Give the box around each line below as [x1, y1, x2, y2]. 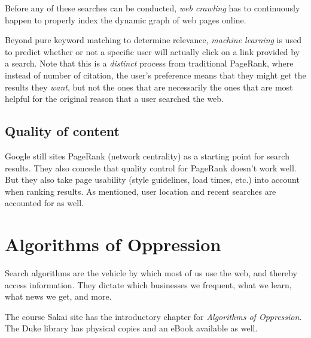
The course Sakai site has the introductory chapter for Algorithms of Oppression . [5, 310, 302, 322]
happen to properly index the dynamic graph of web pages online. [5, 13, 246, 26]
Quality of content [5, 122, 120, 140]
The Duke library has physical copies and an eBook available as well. [5, 322, 258, 334]
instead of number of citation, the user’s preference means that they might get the [5, 68, 306, 81]
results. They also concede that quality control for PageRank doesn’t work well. [5, 161, 297, 174]
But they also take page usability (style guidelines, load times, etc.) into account [5, 173, 300, 186]
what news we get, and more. [5, 290, 112, 303]
